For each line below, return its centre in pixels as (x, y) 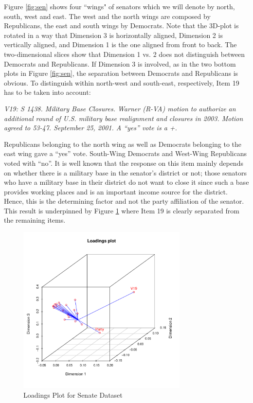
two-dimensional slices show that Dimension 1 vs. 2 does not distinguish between (125, 54)
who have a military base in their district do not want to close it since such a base (126, 182)
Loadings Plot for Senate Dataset (73, 394)
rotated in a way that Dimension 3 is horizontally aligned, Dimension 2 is (113, 35)
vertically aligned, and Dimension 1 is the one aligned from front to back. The (120, 44)
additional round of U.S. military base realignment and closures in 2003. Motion (124, 118)
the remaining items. (35, 220)
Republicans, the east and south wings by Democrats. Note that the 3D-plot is (121, 26)
